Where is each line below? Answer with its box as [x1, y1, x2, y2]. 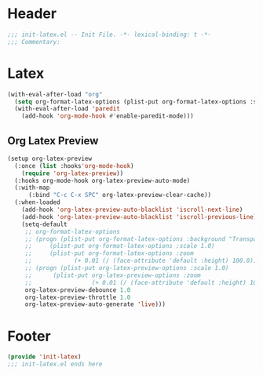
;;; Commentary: [7, 38, 60, 46]
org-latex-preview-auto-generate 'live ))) [24, 300, 166, 308]
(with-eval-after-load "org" [7, 90, 103, 98]
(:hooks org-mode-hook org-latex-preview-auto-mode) [14, 177, 191, 184]
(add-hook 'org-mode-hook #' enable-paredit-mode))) [21, 112, 194, 120]
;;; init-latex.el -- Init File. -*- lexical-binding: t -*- [7, 31, 212, 38]
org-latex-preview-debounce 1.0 [24, 286, 131, 294]
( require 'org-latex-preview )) [21, 169, 124, 177]
